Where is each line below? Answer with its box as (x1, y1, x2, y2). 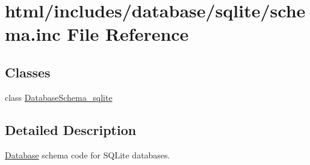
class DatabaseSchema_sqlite (5, 91, 113, 103)
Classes (5, 62, 51, 81)
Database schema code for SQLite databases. (5, 148, 170, 161)
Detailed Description (5, 120, 137, 139)
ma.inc (5, 22, 61, 46)
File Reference (67, 22, 189, 46)
